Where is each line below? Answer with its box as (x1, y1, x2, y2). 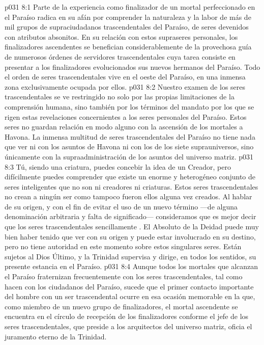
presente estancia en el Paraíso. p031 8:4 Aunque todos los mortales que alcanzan (5, 261, 258, 272)
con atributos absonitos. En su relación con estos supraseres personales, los (5, 31, 238, 42)
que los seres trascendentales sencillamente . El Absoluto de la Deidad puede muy (5, 221, 259, 232)
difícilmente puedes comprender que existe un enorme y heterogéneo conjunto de (5, 171, 256, 182)
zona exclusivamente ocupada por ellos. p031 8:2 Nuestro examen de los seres (5, 81, 246, 92)
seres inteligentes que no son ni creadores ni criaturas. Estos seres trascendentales (5, 181, 258, 192)
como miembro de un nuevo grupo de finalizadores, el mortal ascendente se (5, 301, 238, 311)
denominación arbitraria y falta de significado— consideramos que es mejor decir (5, 211, 256, 222)
